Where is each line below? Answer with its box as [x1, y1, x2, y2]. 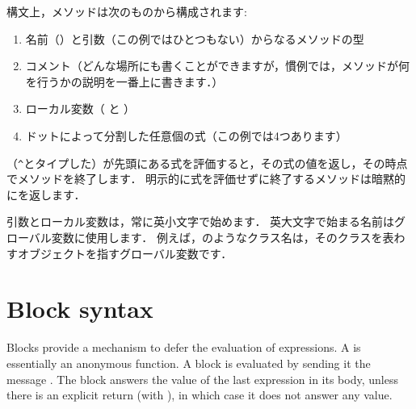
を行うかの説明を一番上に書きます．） [25, 73, 224, 90]
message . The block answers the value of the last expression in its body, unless [6, 370, 398, 387]
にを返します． [6, 186, 86, 202]
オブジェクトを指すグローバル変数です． [17, 244, 233, 261]
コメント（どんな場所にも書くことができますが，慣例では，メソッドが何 [25, 57, 410, 74]
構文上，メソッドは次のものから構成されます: [6, 3, 247, 19]
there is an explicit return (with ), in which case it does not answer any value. [6, 386, 393, 403]
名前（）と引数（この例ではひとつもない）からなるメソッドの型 [25, 30, 364, 47]
